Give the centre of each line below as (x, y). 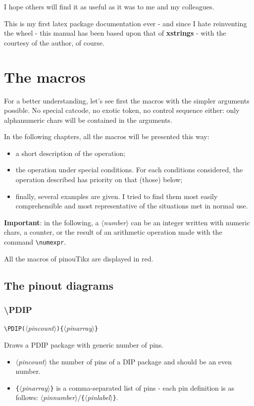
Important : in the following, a (51, 222)
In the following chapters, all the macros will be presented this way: (107, 136)
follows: (27, 397)
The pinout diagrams (59, 285)
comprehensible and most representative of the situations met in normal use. (132, 206)
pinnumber (59, 397)
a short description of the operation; (70, 153)
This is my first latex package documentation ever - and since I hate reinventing (126, 23)
